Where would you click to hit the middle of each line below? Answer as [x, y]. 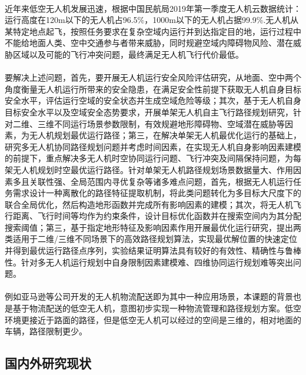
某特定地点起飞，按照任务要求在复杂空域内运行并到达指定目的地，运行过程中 [153, 31]
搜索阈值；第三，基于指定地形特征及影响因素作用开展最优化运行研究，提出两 [153, 227]
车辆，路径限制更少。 [46, 331]
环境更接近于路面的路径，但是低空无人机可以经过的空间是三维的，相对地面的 [153, 319]
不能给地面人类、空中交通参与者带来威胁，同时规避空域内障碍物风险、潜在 [149, 43]
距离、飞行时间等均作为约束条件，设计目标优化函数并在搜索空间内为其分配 [157, 216]
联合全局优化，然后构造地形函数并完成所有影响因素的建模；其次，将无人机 [149, 204]
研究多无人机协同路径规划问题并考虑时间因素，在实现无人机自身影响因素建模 [153, 146]
